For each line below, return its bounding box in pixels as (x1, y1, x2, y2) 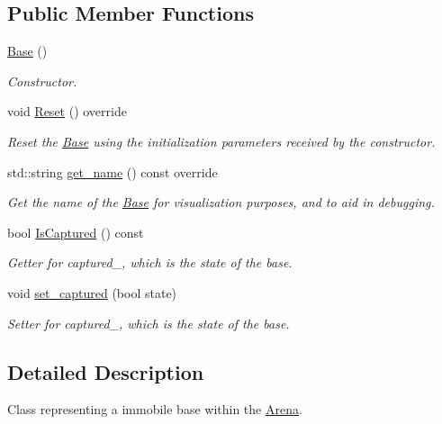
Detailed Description (7, 357, 204, 385)
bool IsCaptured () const (7, 222, 144, 241)
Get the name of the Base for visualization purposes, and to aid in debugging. (7, 193, 435, 212)
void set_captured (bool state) (7, 283, 177, 302)
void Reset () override (7, 102, 127, 121)
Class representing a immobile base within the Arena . (7, 400, 302, 419)
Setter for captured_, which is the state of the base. (7, 313, 290, 332)
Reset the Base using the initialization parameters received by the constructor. (7, 131, 436, 150)
